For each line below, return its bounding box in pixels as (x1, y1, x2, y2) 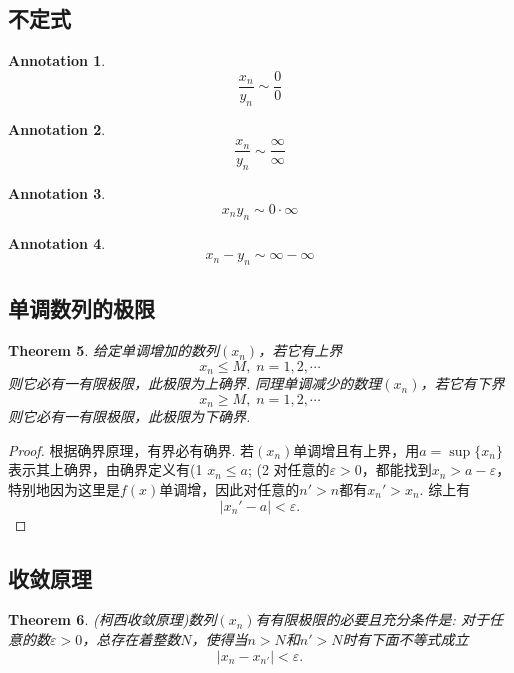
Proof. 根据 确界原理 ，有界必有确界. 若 (8, 439, 255, 460)
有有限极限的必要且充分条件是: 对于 (255, 609, 489, 630)
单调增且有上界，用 (293, 439, 420, 460)
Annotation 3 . (8, 183, 106, 204)
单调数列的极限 (8, 293, 155, 324)
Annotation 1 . (8, 50, 106, 71)
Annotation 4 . (8, 232, 106, 253)
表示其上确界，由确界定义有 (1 (8, 459, 203, 480)
